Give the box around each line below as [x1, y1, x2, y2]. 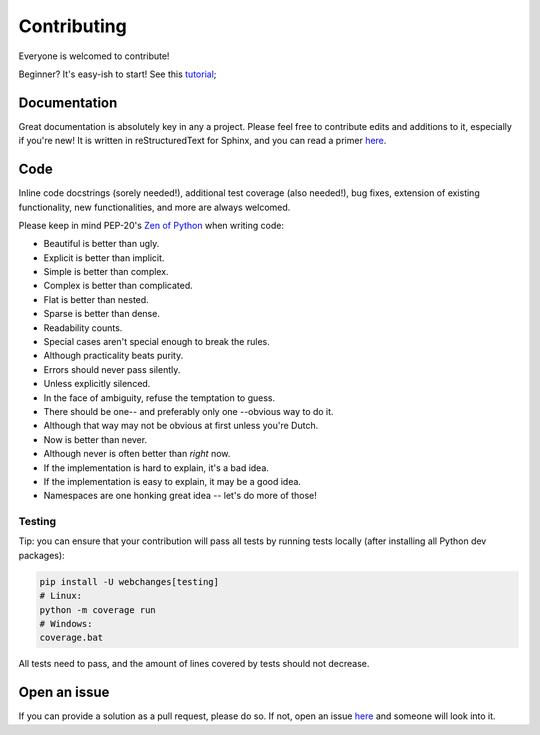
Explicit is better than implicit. [43, 251, 165, 264]
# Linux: [39, 590, 83, 602]
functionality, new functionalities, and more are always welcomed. [18, 201, 291, 213]
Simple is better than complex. [43, 266, 169, 278]
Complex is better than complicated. [43, 280, 194, 292]
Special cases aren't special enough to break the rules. [43, 336, 270, 348]
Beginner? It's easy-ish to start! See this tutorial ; [18, 68, 217, 80]
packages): [18, 549, 65, 561]
